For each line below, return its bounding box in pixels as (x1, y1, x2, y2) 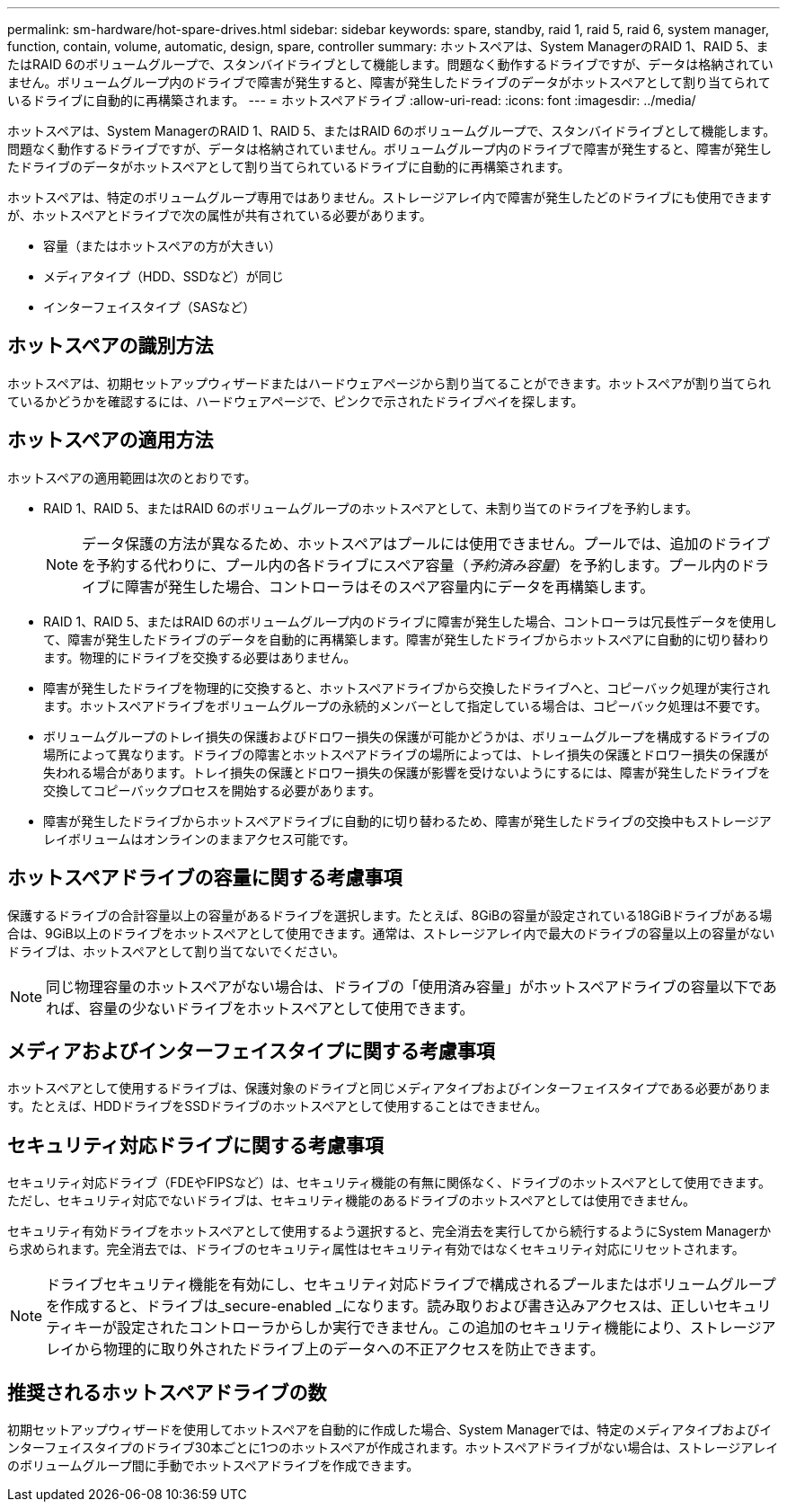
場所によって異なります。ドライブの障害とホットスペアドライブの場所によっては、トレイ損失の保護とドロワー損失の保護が (43, 746, 769, 762)
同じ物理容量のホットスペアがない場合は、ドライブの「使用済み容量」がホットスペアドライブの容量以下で (46, 977, 763, 996)
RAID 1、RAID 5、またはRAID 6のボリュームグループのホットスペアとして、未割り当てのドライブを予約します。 (43, 500, 699, 516)
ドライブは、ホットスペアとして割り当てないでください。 (7, 943, 345, 959)
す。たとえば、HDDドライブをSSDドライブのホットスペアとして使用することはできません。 (7, 1098, 548, 1114)
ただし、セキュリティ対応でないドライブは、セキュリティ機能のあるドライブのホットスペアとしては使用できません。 (7, 1193, 695, 1209)
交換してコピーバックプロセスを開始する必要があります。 (43, 782, 382, 798)
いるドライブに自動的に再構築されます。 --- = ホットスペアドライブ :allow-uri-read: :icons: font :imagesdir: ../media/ (7, 93, 696, 108)
